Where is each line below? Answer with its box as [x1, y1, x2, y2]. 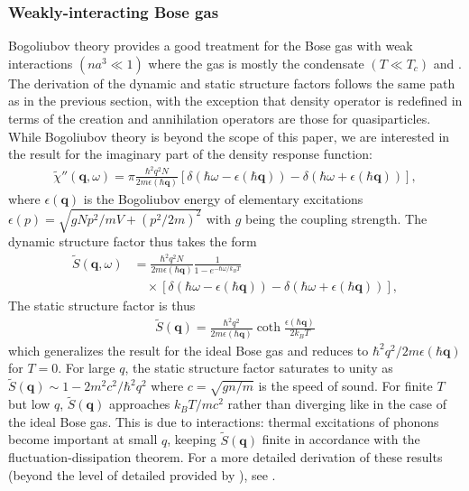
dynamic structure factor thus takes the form [8, 232, 257, 251]
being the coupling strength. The [245, 208, 428, 227]
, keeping [167, 430, 216, 449]
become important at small [8, 430, 158, 449]
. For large [58, 358, 115, 377]
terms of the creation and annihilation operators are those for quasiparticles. [8, 109, 431, 127]
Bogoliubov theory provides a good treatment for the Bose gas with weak [8, 36, 413, 55]
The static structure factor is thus [8, 295, 196, 314]
